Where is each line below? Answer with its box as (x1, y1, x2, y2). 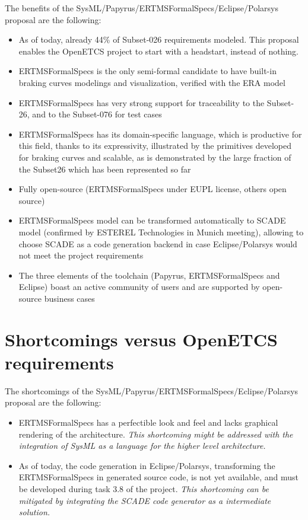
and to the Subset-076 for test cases (32, 108, 162, 120)
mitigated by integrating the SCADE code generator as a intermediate (18, 494, 271, 506)
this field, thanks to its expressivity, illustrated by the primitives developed (18, 139, 291, 152)
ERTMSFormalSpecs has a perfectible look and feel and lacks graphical (18, 416, 278, 428)
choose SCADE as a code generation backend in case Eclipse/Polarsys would (18, 237, 297, 250)
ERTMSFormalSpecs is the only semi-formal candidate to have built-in (18, 65, 277, 77)
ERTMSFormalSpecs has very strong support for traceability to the (18, 96, 265, 109)
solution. (18, 506, 50, 518)
